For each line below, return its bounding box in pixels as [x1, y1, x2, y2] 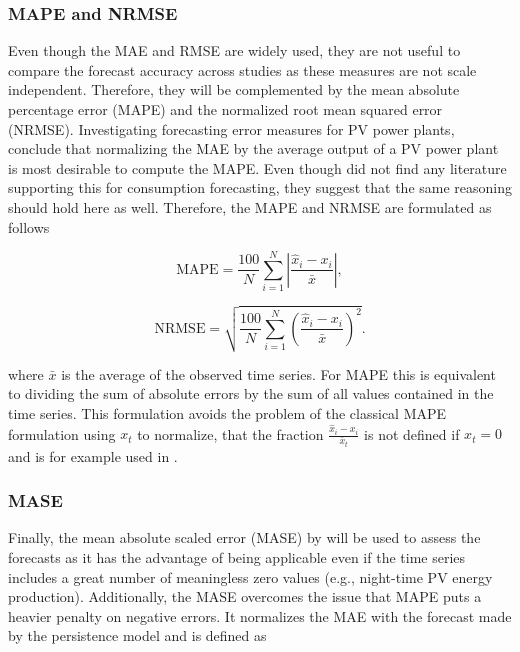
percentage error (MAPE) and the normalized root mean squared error [8, 99, 443, 119]
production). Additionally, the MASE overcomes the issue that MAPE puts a [8, 586, 482, 607]
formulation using [8, 423, 116, 444]
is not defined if [364, 423, 460, 444]
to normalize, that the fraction [137, 423, 324, 444]
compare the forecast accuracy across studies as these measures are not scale [8, 59, 477, 80]
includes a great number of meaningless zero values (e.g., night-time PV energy [8, 566, 493, 587]
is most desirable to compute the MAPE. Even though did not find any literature [8, 157, 507, 178]
